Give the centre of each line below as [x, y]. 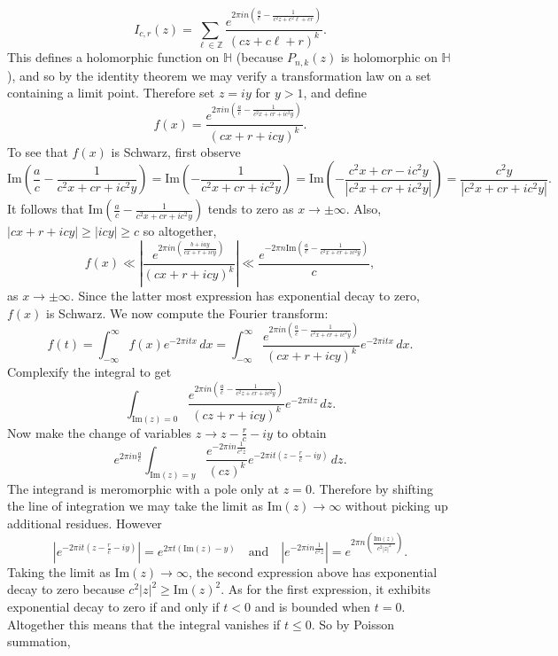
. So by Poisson [353, 624]
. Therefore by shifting [372, 488]
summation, [39, 641]
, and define [335, 93]
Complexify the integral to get [89, 372]
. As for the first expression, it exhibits [326, 589]
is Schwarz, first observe [176, 151]
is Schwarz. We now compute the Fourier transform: [187, 312]
